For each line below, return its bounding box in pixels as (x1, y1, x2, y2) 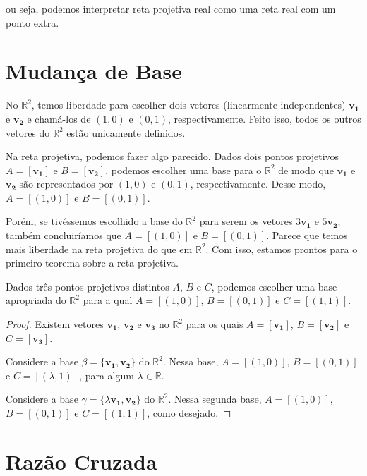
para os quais (186, 317, 243, 331)
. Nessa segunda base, (168, 391, 262, 406)
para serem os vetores (199, 214, 293, 228)
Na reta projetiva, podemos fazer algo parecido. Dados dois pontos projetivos (6, 149, 339, 164)
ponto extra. (6, 15, 59, 30)
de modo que (278, 162, 334, 177)
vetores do (6, 125, 50, 140)
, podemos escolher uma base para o (105, 162, 262, 177)
